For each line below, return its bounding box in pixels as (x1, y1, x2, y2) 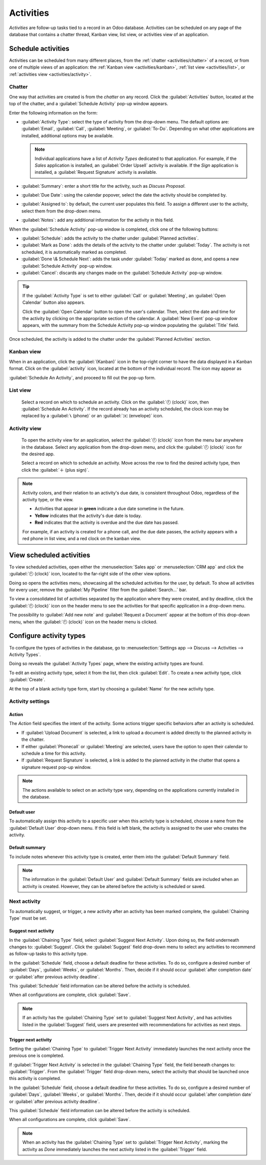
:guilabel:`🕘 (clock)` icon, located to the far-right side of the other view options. (9, 571, 171, 577)
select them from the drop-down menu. (21, 208, 102, 214)
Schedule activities (9, 44, 70, 53)
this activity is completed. (9, 1076, 62, 1082)
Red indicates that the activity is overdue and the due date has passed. (34, 520, 179, 525)
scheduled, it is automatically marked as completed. (21, 249, 127, 255)
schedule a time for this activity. (21, 751, 86, 757)
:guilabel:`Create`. (9, 677, 45, 683)
